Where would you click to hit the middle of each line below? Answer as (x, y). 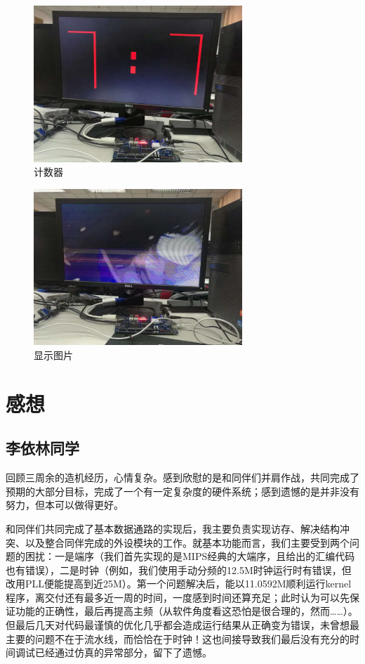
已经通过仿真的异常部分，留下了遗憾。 (123, 652)
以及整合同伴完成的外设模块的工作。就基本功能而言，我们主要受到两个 (187, 542)
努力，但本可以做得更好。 (65, 505)
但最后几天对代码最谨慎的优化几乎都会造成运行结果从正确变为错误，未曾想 (178, 625)
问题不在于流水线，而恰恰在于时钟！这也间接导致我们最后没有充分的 (192, 638)
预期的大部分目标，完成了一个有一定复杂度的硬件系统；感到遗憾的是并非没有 (182, 491)
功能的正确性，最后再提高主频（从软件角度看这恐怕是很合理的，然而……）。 (186, 611)
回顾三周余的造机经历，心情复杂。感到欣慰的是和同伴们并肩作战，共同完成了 (182, 477)
